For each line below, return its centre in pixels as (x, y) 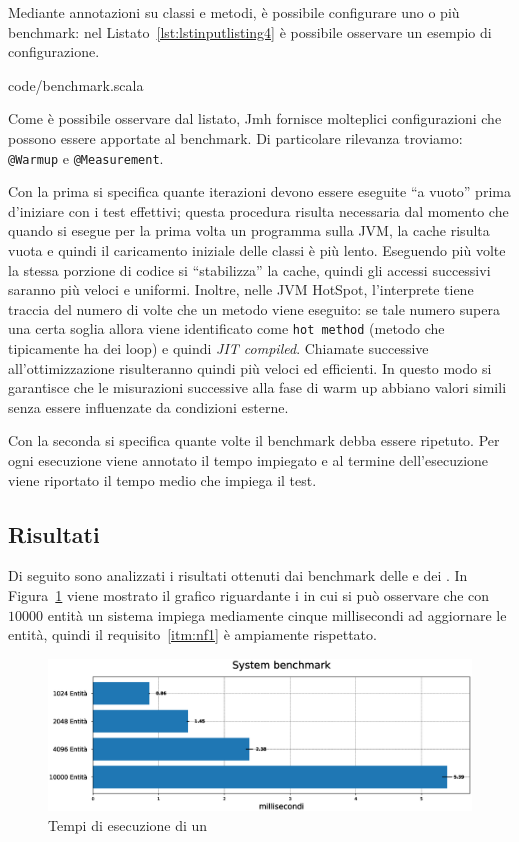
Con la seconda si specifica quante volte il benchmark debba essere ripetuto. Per (254, 440)
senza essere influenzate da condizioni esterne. (148, 406)
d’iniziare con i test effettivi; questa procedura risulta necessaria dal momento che (258, 210)
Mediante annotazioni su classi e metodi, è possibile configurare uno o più (234, 12)
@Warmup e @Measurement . (86, 157)
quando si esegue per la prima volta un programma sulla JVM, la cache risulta (249, 230)
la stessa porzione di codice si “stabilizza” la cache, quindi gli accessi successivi (249, 269)
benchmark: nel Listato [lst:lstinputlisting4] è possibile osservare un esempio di (250, 31)
